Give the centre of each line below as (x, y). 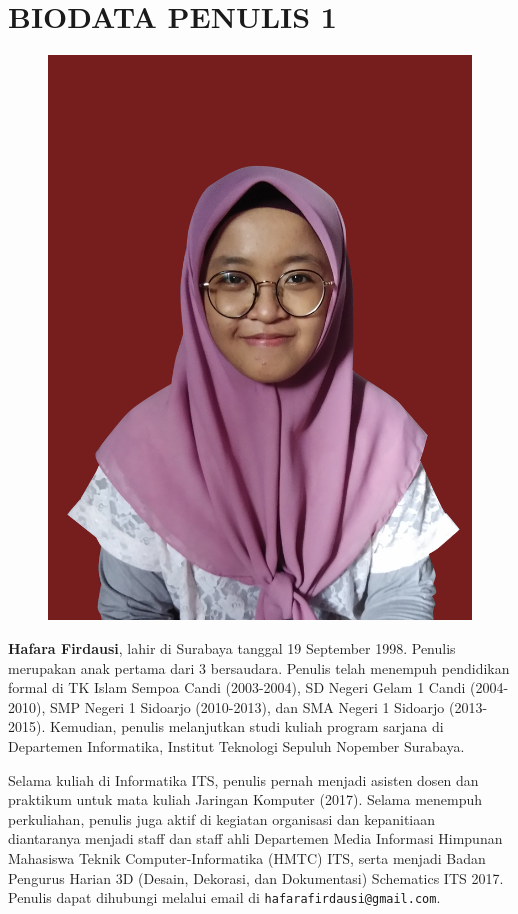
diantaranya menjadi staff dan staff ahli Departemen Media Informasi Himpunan (255, 838)
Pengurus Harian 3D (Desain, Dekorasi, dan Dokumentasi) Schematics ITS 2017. (256, 877)
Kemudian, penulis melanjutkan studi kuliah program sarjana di (246, 726)
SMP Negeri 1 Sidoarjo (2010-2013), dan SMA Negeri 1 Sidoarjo (247, 706)
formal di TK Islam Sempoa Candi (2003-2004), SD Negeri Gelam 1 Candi (237, 687)
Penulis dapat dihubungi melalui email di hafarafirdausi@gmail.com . (224, 897)
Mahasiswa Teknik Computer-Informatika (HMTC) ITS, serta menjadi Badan (247, 857)
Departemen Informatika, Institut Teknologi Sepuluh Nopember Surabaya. (236, 746)
